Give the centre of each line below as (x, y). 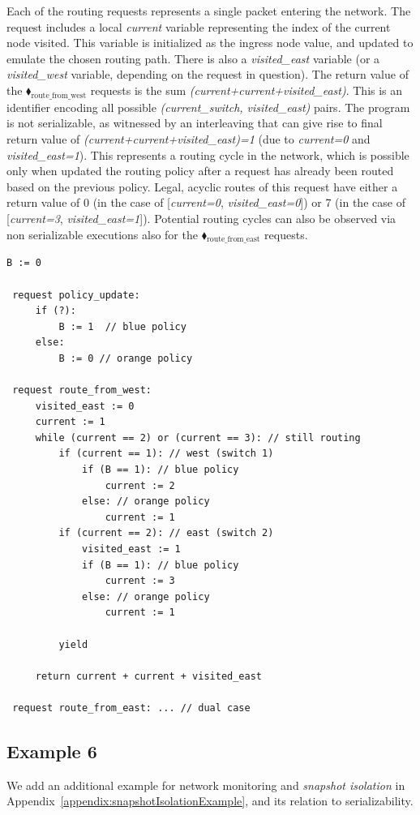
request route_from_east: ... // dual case (131, 708)
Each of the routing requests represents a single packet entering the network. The (209, 11)
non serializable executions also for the (102, 234)
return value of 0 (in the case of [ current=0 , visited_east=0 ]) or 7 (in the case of (206, 202)
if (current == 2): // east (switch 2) (166, 533)
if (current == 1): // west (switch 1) (166, 454)
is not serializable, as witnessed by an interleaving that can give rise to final (195, 123)
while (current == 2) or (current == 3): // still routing (198, 438)
